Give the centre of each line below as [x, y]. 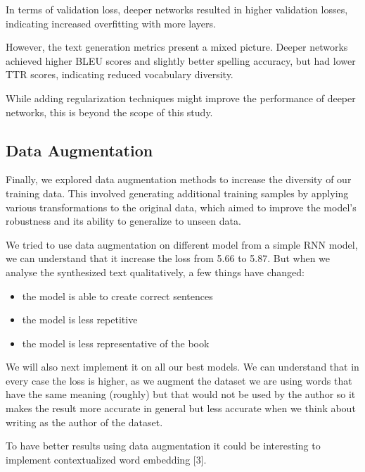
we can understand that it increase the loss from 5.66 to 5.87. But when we [168, 258]
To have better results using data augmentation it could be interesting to [163, 446]
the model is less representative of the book [116, 343]
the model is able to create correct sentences [117, 296]
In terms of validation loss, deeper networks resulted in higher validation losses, [177, 9]
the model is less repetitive [80, 319]
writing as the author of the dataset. [84, 422]
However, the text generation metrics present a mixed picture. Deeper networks [177, 47]
